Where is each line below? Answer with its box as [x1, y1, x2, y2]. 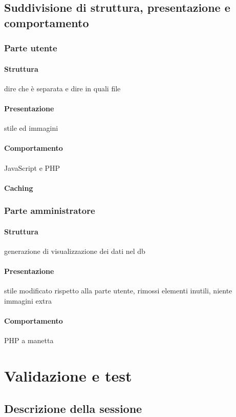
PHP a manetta [4, 335, 54, 346]
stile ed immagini [4, 123, 58, 133]
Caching [4, 182, 33, 193]
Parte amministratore [4, 204, 95, 217]
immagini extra [4, 295, 52, 306]
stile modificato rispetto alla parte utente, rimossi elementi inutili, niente [4, 285, 232, 296]
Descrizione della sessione [4, 400, 142, 416]
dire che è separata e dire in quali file [4, 83, 121, 93]
